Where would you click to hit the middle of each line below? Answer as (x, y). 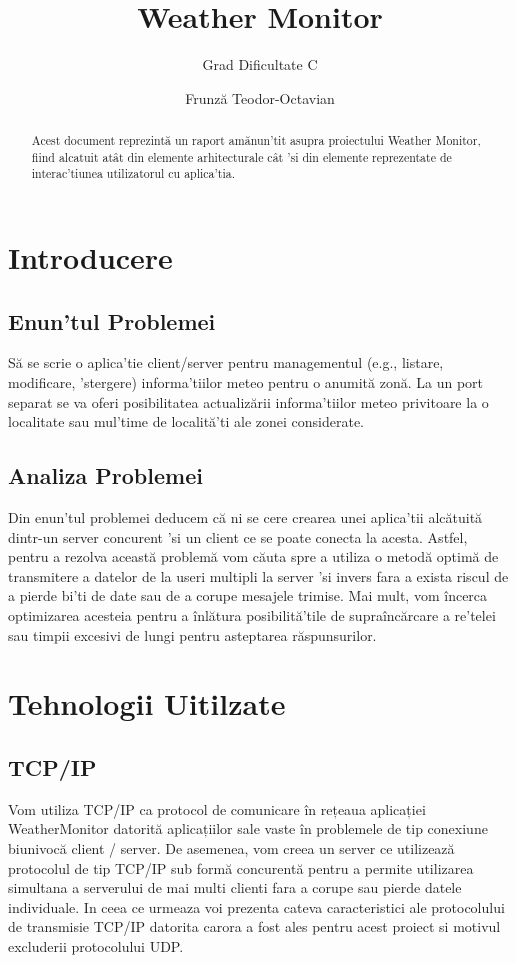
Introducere (90, 257)
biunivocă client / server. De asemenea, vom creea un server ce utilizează (231, 847)
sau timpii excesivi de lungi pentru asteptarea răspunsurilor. (192, 634)
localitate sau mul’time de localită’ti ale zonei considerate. (186, 421)
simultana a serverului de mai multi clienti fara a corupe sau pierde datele (235, 887)
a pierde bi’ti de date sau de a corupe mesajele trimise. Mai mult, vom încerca (248, 595)
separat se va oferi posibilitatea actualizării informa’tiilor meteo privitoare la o (248, 401)
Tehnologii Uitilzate (147, 703)
